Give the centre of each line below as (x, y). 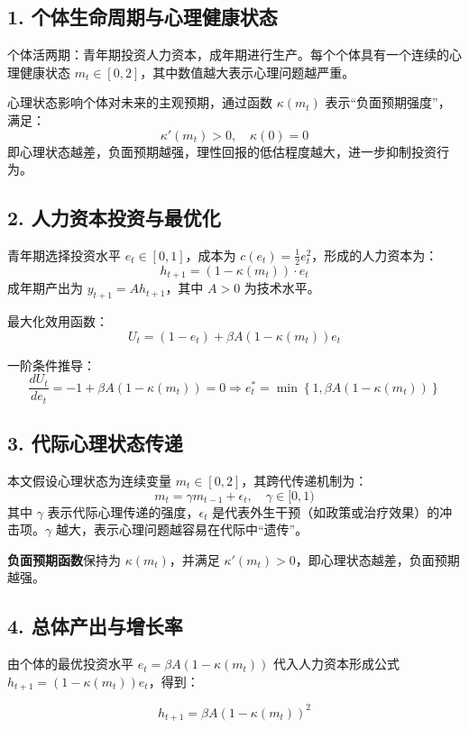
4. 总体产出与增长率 (95, 626)
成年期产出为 (45, 288)
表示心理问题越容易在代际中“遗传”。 (201, 529)
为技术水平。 (282, 288)
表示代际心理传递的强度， (123, 511)
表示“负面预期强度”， (388, 102)
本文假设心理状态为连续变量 (89, 480)
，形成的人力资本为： (375, 255)
